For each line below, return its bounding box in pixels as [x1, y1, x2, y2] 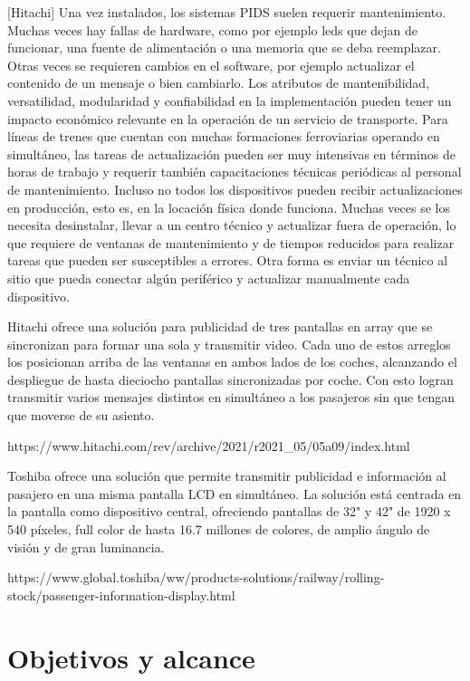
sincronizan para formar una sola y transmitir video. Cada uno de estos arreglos [7, 334, 451, 353]
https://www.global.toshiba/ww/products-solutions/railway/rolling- [7, 568, 385, 587]
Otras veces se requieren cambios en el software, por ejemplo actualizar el [7, 55, 415, 74]
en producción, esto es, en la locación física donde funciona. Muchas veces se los [7, 197, 450, 216]
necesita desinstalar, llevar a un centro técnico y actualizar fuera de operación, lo [7, 216, 456, 235]
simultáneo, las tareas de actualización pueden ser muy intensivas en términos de [7, 144, 456, 163]
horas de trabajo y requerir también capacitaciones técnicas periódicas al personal [7, 162, 462, 181]
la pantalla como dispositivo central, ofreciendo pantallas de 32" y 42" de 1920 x [7, 502, 451, 521]
